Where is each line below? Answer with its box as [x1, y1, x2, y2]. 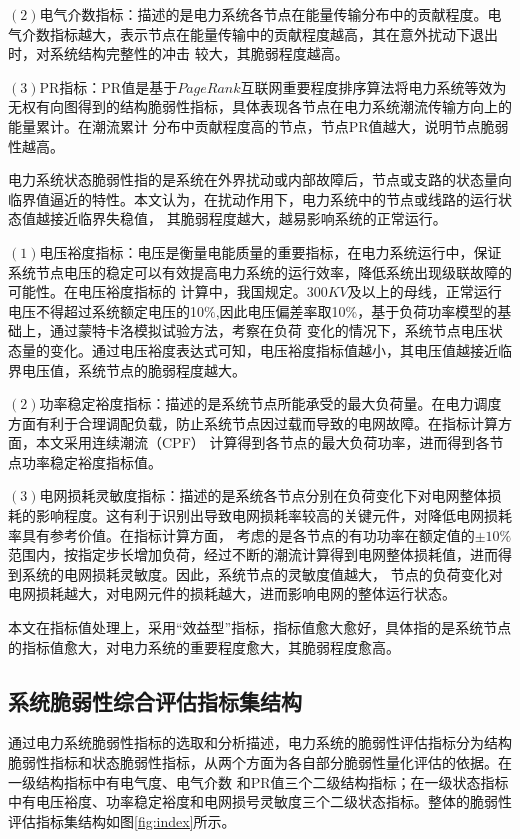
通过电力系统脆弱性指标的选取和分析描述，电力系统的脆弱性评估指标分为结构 [8, 732, 512, 753]
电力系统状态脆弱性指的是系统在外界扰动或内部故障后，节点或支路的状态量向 [8, 169, 512, 190]
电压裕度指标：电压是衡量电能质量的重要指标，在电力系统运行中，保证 [39, 241, 502, 262]
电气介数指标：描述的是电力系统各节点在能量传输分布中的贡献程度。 [39, 4, 488, 24]
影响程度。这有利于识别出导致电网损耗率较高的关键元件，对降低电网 [35, 505, 484, 526]
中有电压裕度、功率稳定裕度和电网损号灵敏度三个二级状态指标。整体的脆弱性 [8, 791, 512, 812]
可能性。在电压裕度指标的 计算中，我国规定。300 [8, 281, 328, 302]
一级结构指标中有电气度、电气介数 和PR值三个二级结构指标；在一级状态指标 [8, 771, 509, 792]
